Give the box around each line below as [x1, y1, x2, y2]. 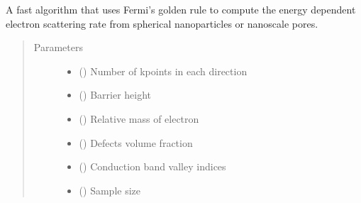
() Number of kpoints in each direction [79, 63, 248, 78]
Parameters [33, 40, 83, 55]
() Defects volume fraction [79, 135, 193, 150]
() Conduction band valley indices [79, 159, 226, 174]
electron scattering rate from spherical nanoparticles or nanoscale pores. [6, 16, 318, 31]
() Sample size [79, 182, 140, 197]
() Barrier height [79, 87, 152, 102]
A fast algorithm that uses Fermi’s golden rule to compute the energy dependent [6, 2, 356, 16]
